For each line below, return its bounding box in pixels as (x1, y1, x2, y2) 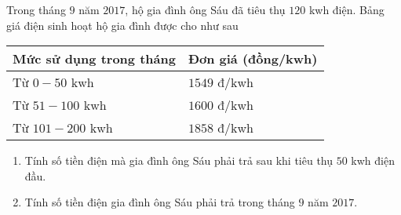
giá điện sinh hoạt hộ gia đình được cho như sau (6, 16, 239, 33)
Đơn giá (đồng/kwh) (188, 49, 318, 68)
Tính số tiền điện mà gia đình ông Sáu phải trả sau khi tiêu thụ (24, 152, 334, 169)
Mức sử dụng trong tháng (13, 49, 176, 68)
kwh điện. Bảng (308, 2, 385, 17)
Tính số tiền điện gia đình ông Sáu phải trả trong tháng (24, 194, 295, 210)
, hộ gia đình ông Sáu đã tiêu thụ (125, 2, 286, 17)
